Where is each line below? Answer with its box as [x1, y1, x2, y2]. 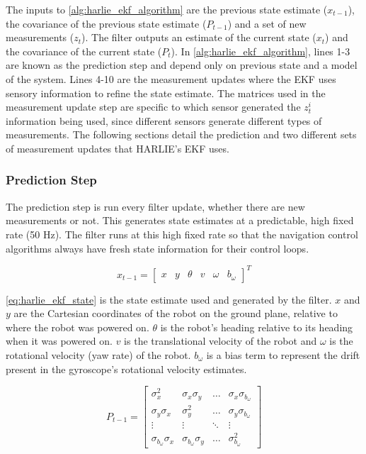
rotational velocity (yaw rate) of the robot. [6, 348, 191, 362]
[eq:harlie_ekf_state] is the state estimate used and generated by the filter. [6, 292, 332, 306]
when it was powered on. [6, 333, 113, 348]
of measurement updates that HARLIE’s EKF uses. [6, 140, 229, 155]
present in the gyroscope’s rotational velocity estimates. [6, 361, 247, 376]
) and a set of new [227, 16, 307, 31]
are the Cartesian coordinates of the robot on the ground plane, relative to [13, 306, 338, 321]
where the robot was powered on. [6, 319, 149, 334]
